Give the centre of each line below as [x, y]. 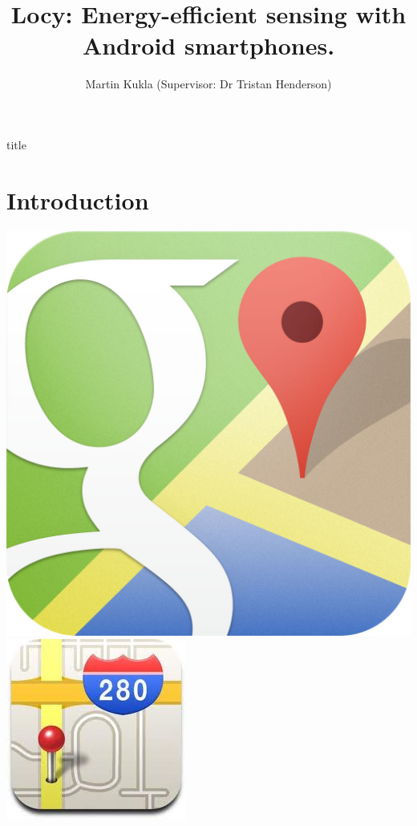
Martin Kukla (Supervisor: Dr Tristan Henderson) [208, 84]
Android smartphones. [208, 45]
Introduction [78, 199]
